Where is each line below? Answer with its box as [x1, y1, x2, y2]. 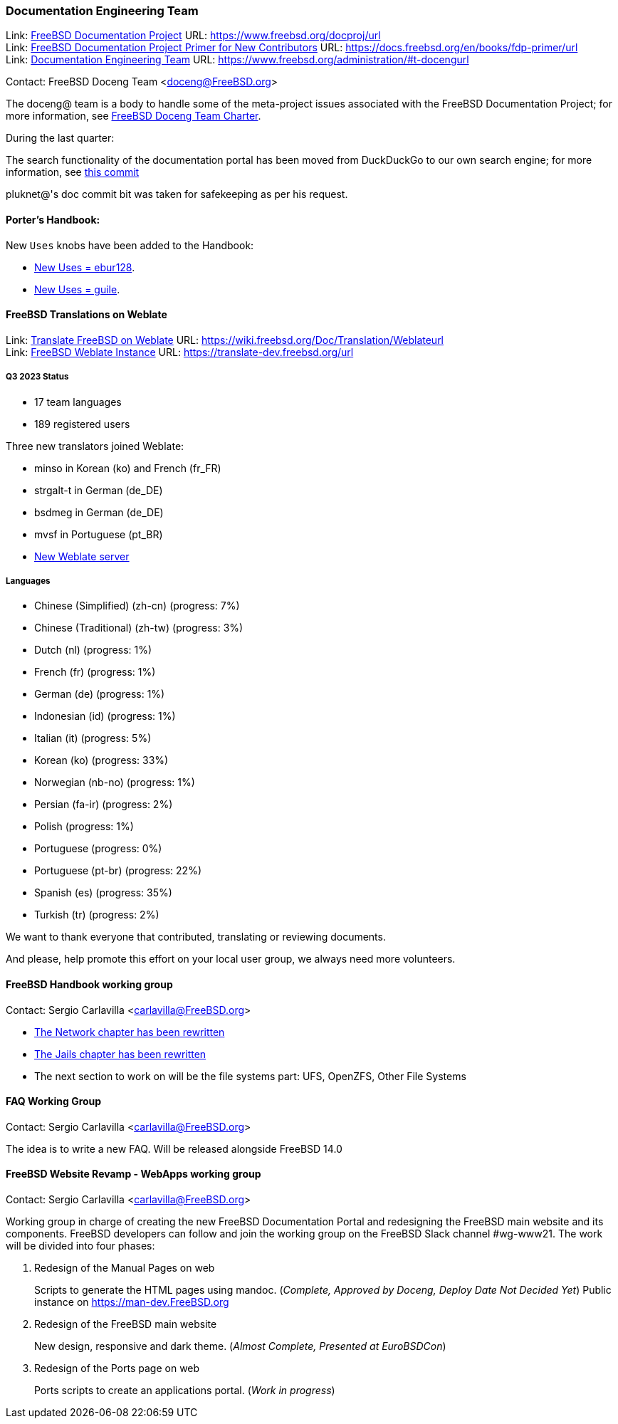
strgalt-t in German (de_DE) [34, 483, 163, 496]
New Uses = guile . [34, 283, 120, 295]
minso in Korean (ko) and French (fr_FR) [34, 461, 221, 474]
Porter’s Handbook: [6, 213, 100, 226]
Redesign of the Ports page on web [34, 1362, 200, 1375]
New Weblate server [34, 550, 130, 562]
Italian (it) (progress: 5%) [34, 732, 152, 745]
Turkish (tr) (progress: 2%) [34, 909, 159, 921]
